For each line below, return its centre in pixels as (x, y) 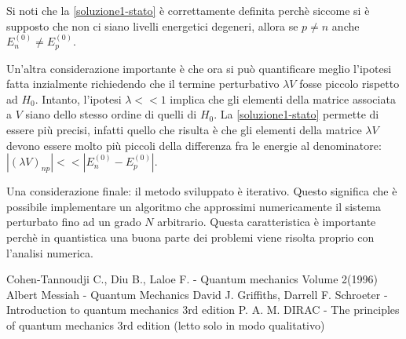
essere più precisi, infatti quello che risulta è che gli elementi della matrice (184, 130)
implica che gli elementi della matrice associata (283, 98)
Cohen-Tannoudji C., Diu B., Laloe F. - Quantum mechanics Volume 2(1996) (192, 279)
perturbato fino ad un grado (74, 222)
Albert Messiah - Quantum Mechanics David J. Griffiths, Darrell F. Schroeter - (197, 294)
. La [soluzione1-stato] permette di (296, 114)
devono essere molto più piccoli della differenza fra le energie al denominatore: (194, 145)
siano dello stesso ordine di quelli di (111, 114)
